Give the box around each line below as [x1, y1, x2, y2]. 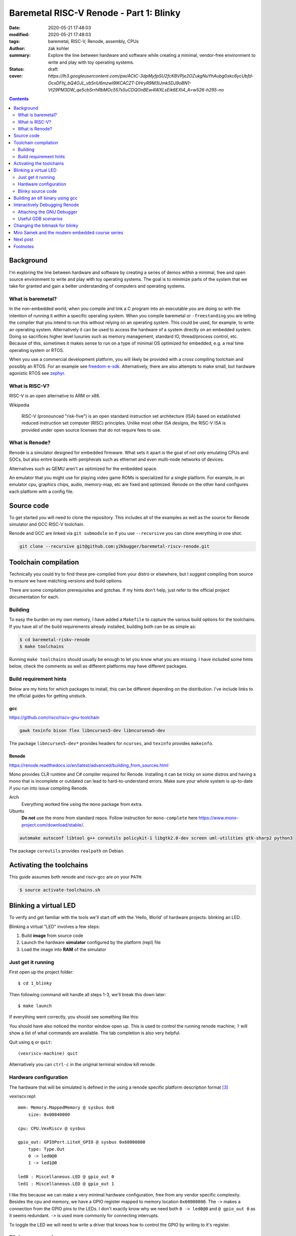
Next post [13, 236, 34, 242]
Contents [9, 96, 29, 102]
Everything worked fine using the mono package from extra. [21, 801, 143, 807]
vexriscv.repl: [9, 1093, 37, 1099]
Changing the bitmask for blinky [13, 222, 78, 228]
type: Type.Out [28, 1146, 65, 1152]
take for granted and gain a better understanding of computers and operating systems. [9, 283, 186, 289]
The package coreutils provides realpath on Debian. [9, 848, 125, 854]
